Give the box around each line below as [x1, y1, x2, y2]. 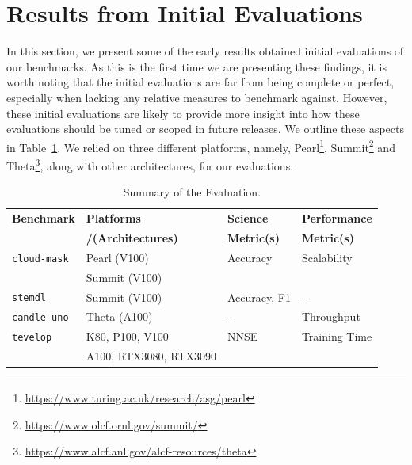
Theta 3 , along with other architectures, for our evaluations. [6, 154, 294, 173]
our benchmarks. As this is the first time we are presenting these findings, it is [6, 58, 387, 74]
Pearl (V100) [86, 249, 149, 265]
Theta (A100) [86, 308, 153, 325]
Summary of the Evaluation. [123, 184, 261, 200]
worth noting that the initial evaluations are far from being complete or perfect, [6, 74, 395, 90]
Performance [301, 210, 372, 227]
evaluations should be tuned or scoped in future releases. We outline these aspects [6, 120, 404, 137]
